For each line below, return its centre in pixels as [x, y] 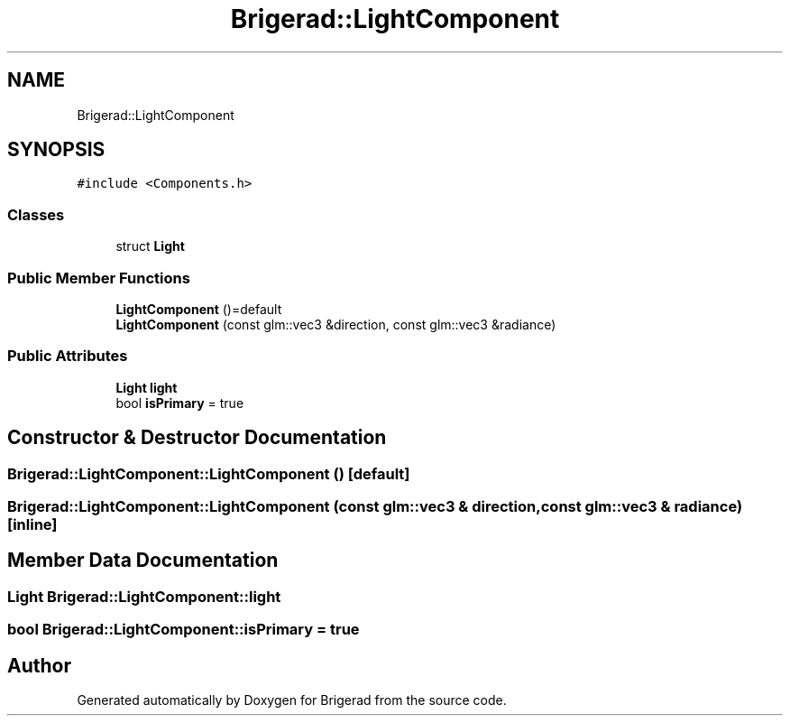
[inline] [32, 524]
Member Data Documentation [143, 561]
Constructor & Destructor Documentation [197, 438]
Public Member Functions [99, 278]
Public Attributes [68, 356]
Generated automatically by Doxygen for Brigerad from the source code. [292, 700]
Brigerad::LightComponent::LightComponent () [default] [209, 473]
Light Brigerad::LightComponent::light [144, 596]
